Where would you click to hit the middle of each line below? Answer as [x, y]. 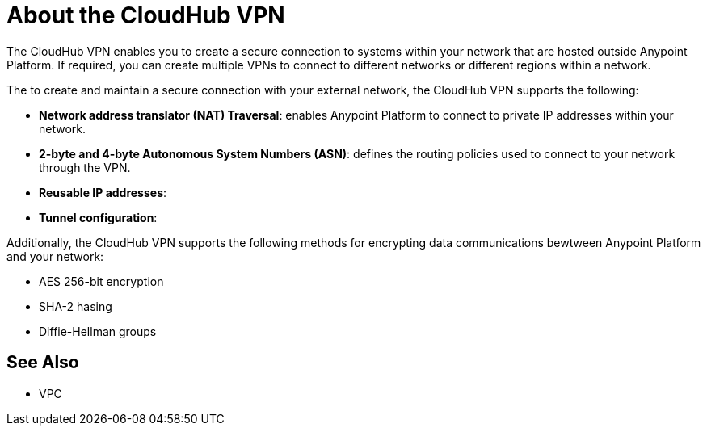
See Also [43, 363]
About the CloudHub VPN [146, 15]
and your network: [55, 256]
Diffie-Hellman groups [98, 331]
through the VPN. [85, 167]
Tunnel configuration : [98, 217]
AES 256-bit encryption [101, 281]
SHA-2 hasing [76, 306]
